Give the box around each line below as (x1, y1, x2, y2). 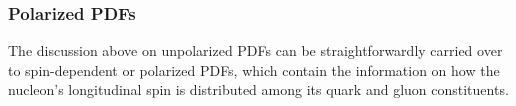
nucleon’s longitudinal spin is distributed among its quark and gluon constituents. (8, 79, 509, 100)
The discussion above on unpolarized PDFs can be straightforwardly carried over (8, 40, 503, 61)
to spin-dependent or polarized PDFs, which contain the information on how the (8, 59, 500, 80)
